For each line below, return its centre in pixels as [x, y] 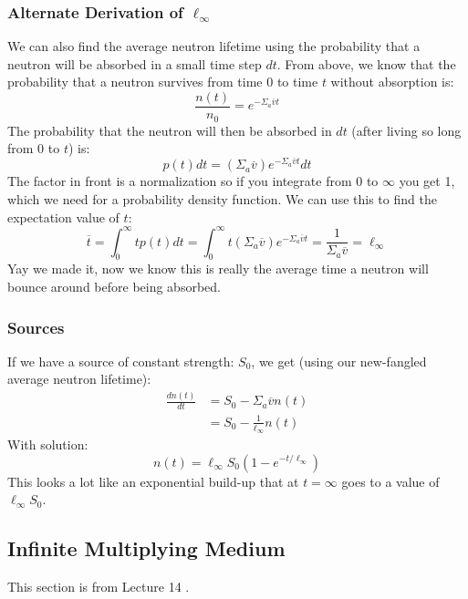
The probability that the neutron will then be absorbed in [170, 130]
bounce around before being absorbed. [114, 287]
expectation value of [63, 217]
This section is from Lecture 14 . [99, 586]
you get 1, [427, 181]
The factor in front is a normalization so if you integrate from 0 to [193, 181]
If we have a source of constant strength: [121, 361]
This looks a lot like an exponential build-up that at [153, 481]
